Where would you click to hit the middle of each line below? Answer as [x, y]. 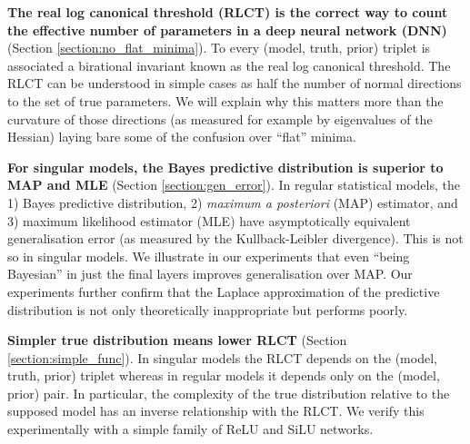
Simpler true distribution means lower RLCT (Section [177, 340]
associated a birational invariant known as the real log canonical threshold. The [229, 65]
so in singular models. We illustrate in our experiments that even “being [209, 256]
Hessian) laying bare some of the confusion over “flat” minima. [182, 137]
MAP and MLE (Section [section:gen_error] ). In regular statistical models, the [234, 185]
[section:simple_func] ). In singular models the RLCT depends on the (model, [222, 357]
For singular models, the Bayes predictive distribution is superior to [225, 167]
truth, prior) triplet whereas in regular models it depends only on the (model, [224, 375]
